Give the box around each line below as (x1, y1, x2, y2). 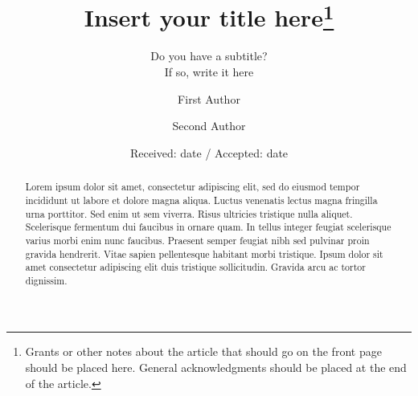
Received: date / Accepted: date (129, 144, 289, 161)
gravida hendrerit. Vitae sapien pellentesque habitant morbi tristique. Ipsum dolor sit (25, 247, 383, 260)
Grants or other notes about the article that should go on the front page (25, 343, 382, 360)
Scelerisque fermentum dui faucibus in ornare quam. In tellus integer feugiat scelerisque (25, 220, 391, 234)
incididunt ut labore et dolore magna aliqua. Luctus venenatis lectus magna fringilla (25, 193, 378, 206)
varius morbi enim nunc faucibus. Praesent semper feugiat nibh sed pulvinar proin (25, 233, 370, 247)
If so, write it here (164, 63, 254, 80)
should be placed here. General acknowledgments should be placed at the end (25, 359, 407, 376)
